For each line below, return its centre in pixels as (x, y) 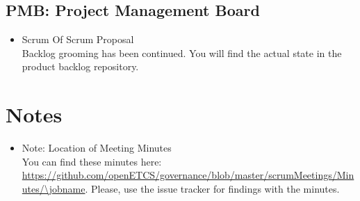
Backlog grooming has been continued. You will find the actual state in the (182, 53)
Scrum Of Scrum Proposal (78, 39)
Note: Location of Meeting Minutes (97, 148)
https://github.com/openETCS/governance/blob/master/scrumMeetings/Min (188, 175)
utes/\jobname (54, 188)
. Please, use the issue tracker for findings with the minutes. (212, 188)
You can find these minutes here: (92, 161)
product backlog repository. (80, 66)
